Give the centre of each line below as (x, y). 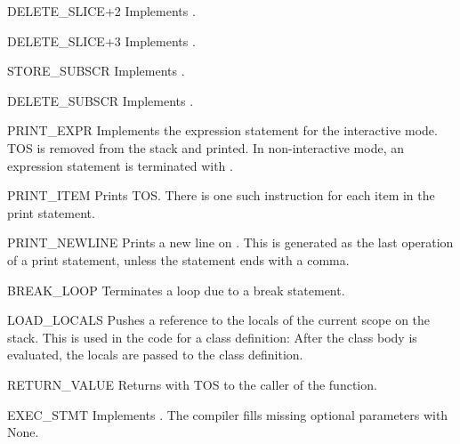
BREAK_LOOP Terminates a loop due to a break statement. (176, 290)
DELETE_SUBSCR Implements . (101, 100)
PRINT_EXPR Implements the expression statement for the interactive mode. (222, 130)
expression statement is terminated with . (120, 165)
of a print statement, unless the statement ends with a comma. (178, 259)
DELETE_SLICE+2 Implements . (101, 11)
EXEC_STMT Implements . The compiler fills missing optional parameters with (228, 414)
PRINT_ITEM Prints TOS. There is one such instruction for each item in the (221, 195)
